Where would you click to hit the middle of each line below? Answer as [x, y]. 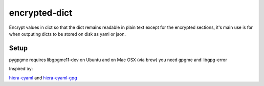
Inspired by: [21, 69]
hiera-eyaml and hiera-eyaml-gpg [43, 78]
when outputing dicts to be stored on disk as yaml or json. [67, 34]
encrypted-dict [41, 13]
